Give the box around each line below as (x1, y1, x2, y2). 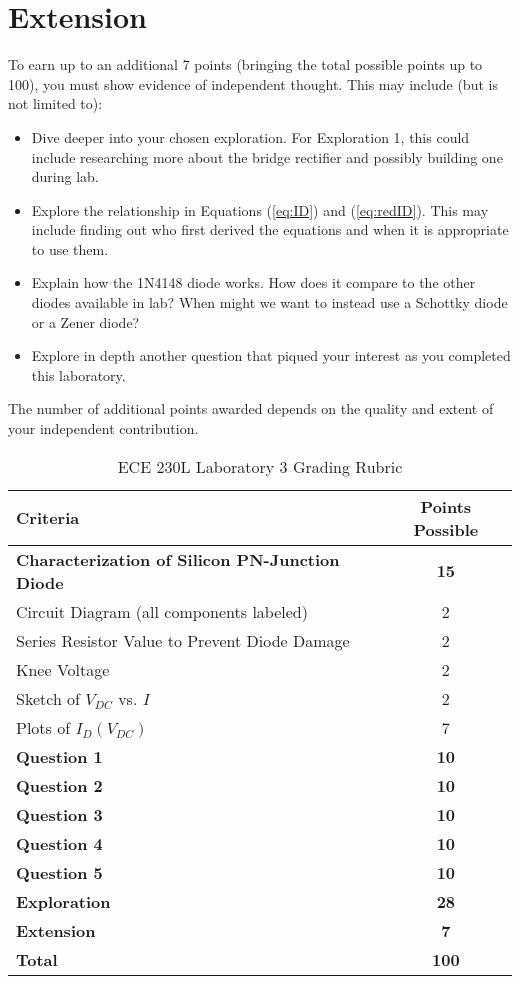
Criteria (16, 506, 80, 530)
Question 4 (16, 831, 103, 855)
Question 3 (16, 802, 103, 826)
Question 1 (16, 744, 103, 768)
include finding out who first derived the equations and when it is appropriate (31, 219, 509, 240)
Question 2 (16, 773, 103, 797)
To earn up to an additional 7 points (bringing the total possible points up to (8, 54, 483, 75)
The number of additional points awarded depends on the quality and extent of (8, 398, 494, 419)
